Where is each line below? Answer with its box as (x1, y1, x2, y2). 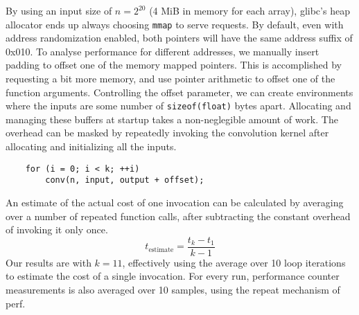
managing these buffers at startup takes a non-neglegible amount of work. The (6, 111, 338, 126)
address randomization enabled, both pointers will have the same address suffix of (6, 30, 353, 45)
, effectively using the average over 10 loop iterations (122, 255, 346, 269)
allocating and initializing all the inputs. (6, 139, 177, 154)
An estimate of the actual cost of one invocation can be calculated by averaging (6, 195, 344, 209)
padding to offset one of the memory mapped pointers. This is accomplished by (6, 57, 342, 72)
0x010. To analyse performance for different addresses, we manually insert (6, 44, 319, 58)
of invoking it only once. (6, 222, 108, 237)
